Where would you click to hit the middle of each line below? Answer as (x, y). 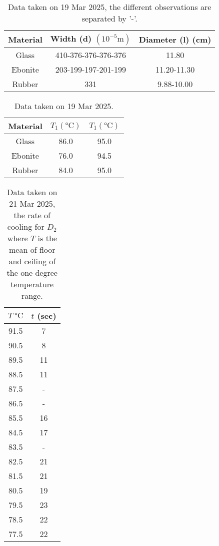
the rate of (32, 215)
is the (47, 238)
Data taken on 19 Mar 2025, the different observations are (110, 7)
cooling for (26, 226)
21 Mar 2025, (32, 203)
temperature (32, 284)
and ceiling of (32, 261)
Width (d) (71, 38)
